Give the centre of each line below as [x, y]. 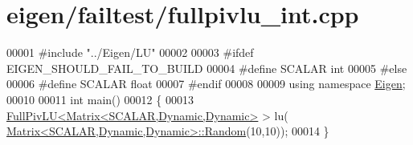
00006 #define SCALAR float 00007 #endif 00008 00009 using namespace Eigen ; [206, 84]
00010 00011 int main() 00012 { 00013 [100, 99]
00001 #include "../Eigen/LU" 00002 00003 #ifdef [130, 52]
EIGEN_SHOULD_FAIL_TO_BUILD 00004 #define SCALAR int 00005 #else [207, 68]
